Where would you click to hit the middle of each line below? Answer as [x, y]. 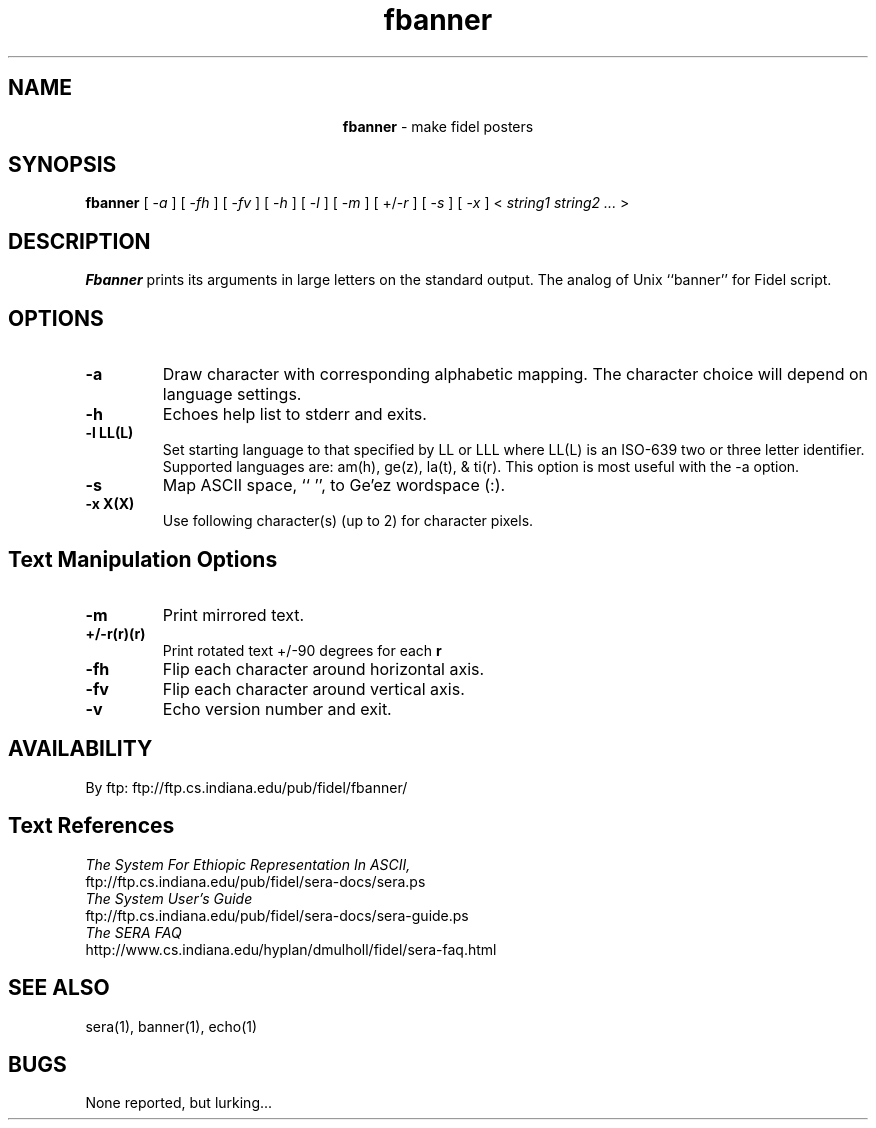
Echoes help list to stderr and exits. [294, 414]
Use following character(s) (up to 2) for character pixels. [348, 521]
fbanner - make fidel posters [438, 126]
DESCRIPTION [79, 241]
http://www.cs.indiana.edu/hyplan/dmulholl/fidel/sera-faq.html [291, 949]
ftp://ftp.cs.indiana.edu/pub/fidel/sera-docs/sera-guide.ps [277, 915]
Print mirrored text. [233, 614]
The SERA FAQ [133, 932]
